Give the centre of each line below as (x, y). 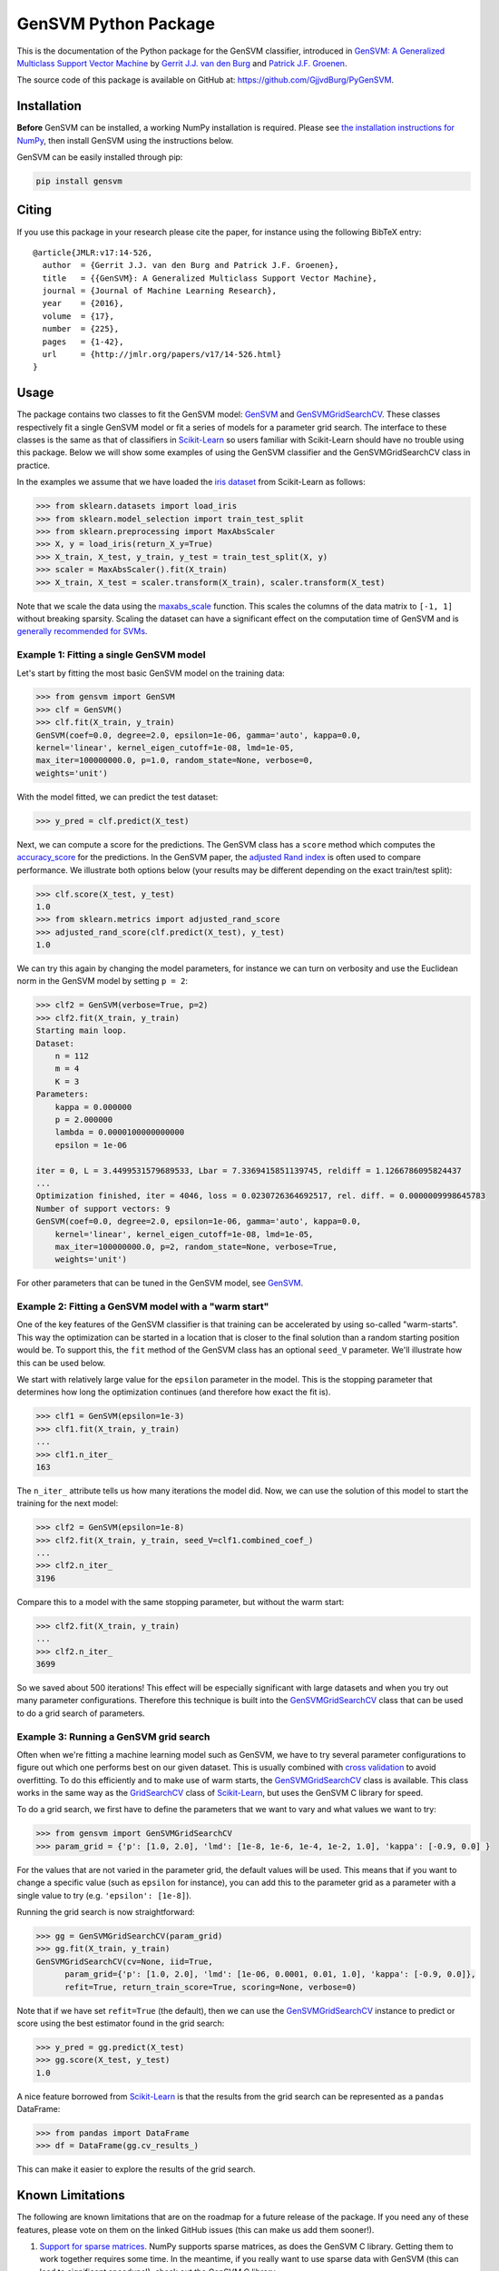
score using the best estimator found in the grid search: (121, 2023)
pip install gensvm (79, 181)
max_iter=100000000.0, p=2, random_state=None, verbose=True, (196, 1246)
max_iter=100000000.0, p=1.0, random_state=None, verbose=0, (175, 760)
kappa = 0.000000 (93, 1107)
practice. (33, 465)
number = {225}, (81, 329)
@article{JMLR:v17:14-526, (93, 253)
